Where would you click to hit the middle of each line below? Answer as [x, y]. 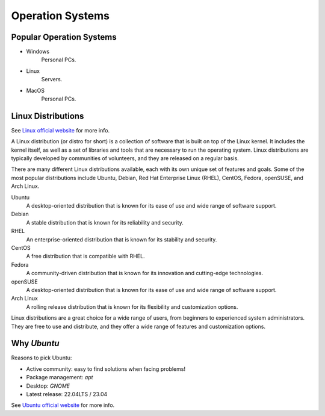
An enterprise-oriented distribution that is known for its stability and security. [122, 239]
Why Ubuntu [35, 343]
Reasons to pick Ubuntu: [42, 358]
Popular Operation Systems [64, 37]
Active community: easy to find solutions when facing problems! [106, 369]
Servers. [52, 79]
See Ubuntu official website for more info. [63, 405]
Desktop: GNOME [48, 386]
